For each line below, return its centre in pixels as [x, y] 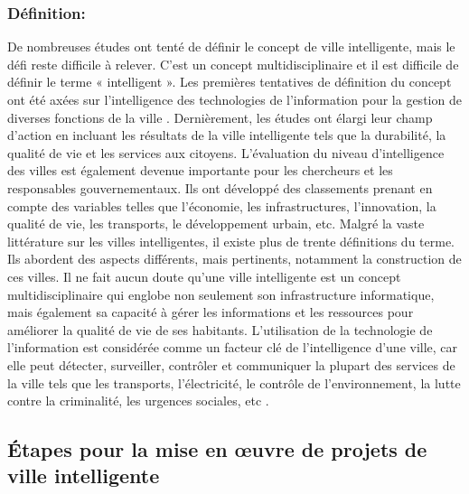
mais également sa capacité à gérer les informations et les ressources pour [211, 312]
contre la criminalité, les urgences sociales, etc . [138, 401]
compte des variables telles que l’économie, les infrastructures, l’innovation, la [222, 205]
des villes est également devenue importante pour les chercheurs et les [200, 170]
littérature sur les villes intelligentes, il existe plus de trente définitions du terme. [231, 241]
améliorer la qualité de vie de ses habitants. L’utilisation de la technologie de [220, 329]
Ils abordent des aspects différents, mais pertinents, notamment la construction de [234, 259]
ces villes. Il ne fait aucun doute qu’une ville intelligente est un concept [204, 276]
